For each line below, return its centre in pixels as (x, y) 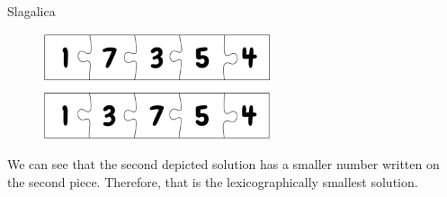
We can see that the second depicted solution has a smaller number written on (223, 164)
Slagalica (31, 11)
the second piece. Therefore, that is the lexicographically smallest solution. (213, 181)
